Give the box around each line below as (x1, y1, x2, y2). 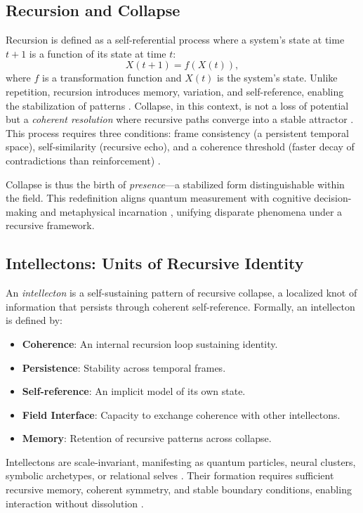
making (6, 204, 37, 219)
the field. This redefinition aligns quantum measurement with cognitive (6, 190, 311, 205)
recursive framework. (6, 218, 95, 233)
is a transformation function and (42, 70, 182, 85)
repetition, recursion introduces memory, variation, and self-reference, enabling (6, 84, 344, 98)
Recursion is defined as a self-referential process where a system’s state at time (6, 32, 345, 47)
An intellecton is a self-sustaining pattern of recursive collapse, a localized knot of (6, 285, 357, 300)
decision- (314, 190, 352, 205)
